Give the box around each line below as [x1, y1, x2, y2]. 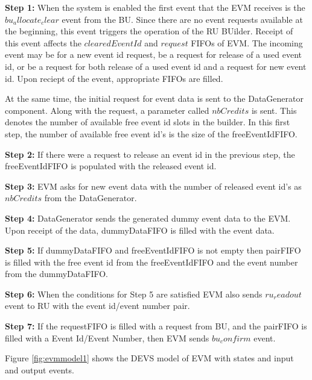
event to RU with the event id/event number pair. [5, 299, 190, 312]
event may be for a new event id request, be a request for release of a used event [5, 48, 302, 61]
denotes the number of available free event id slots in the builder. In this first [5, 116, 290, 128]
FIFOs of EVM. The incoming [191, 36, 303, 49]
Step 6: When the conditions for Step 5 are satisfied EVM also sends [5, 287, 263, 300]
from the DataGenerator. [44, 192, 137, 204]
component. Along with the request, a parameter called [5, 104, 209, 116]
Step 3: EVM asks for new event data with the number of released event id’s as [5, 179, 302, 192]
